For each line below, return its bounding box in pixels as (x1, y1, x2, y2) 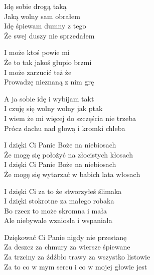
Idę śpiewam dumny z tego (4, 20, 86, 31)
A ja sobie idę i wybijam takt (4, 93, 94, 103)
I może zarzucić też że (4, 66, 72, 77)
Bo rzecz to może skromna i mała (4, 205, 107, 215)
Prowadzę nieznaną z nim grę (4, 76, 94, 87)
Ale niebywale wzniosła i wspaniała (4, 215, 112, 225)
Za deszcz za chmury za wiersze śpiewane (4, 241, 130, 252)
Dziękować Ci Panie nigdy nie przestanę (4, 231, 127, 242)
